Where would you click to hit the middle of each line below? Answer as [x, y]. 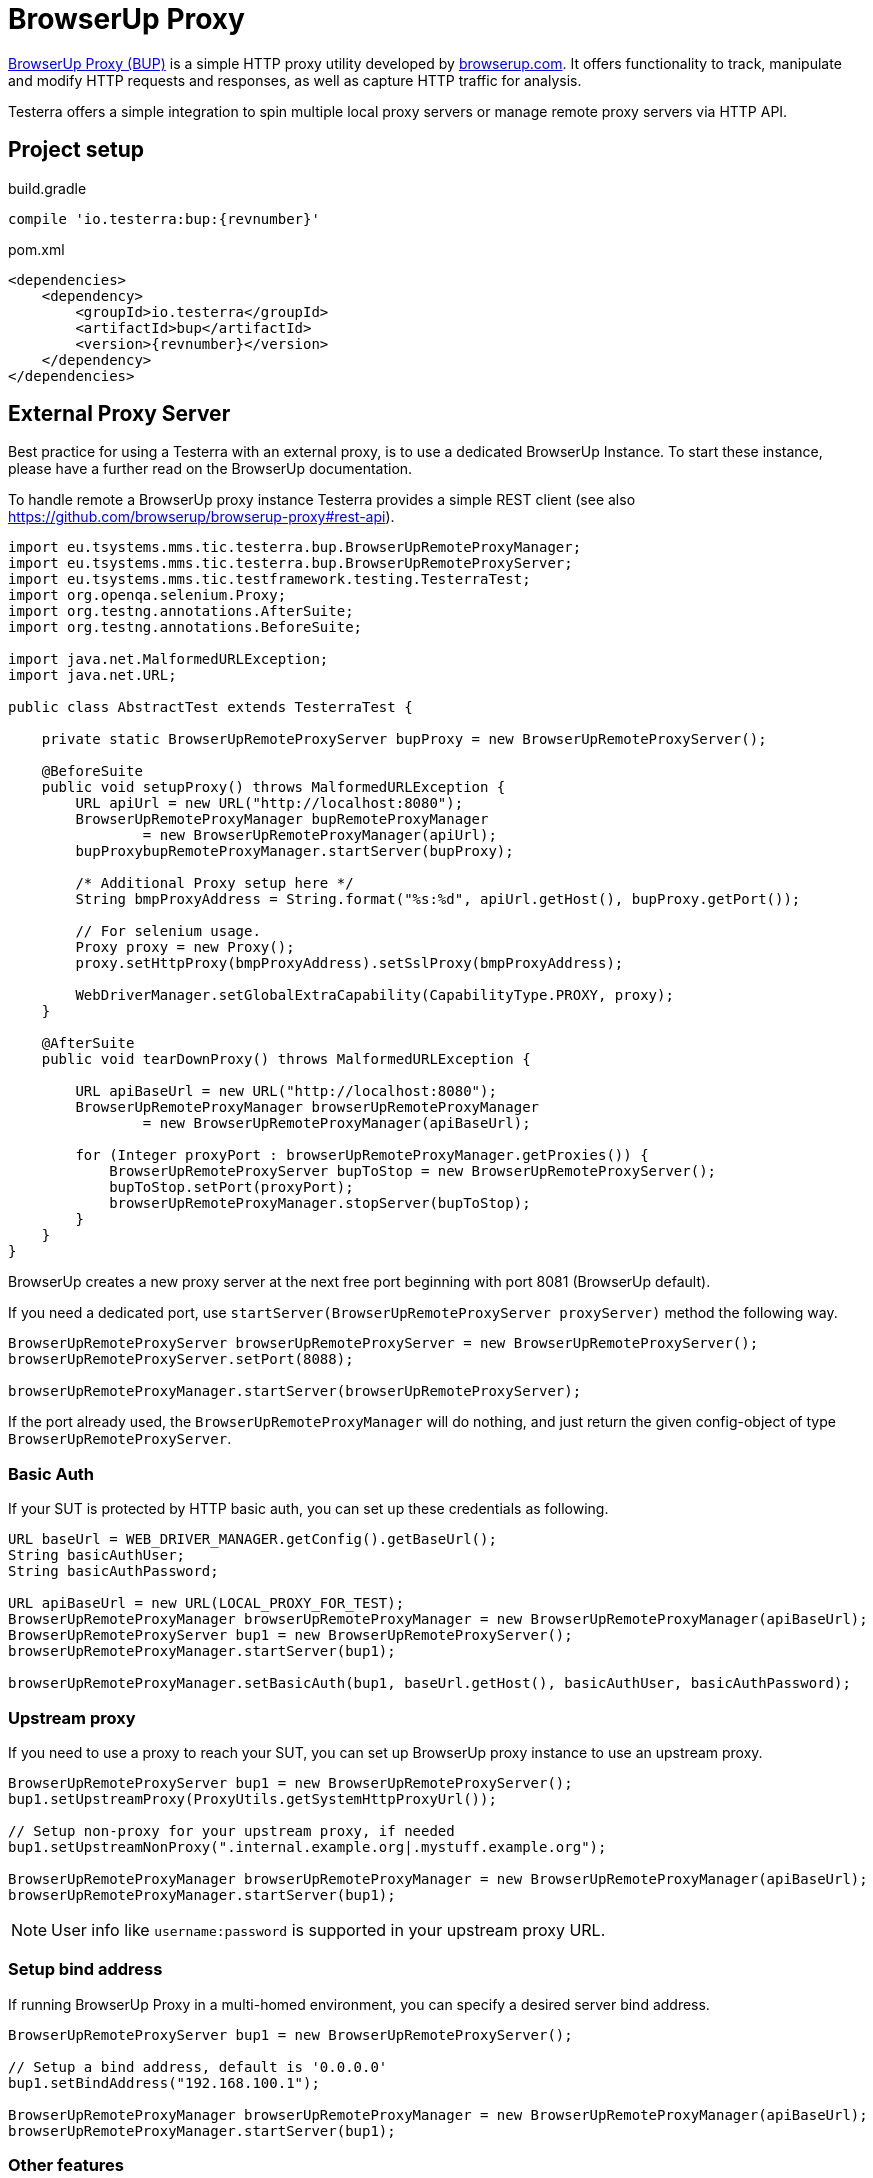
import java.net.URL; [92, 675]
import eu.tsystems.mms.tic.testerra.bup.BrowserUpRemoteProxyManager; [295, 547]
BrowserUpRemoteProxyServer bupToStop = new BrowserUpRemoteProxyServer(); [413, 1171]
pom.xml [36, 249]
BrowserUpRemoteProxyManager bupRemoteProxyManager [282, 819]
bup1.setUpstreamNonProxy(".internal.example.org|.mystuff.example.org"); [307, 1846]
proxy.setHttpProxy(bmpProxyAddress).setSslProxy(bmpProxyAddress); [349, 963]
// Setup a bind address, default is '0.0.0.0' [198, 2066]
